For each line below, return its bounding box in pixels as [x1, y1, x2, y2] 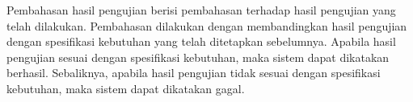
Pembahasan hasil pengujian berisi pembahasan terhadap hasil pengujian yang [6, 2, 396, 18]
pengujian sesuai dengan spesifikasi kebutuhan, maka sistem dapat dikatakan [6, 48, 390, 65]
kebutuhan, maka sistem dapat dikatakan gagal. [6, 80, 245, 96]
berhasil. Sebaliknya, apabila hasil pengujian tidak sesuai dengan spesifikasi [6, 64, 381, 81]
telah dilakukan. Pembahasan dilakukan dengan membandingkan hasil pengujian [6, 17, 407, 34]
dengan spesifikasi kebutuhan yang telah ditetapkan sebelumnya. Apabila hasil [6, 33, 396, 50]
